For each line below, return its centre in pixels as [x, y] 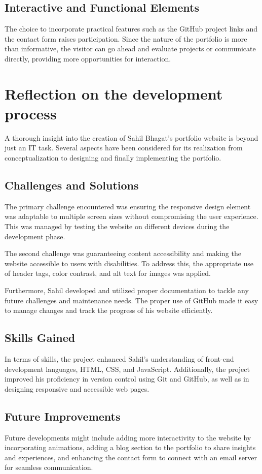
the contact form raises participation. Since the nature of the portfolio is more [126, 38]
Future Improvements [63, 416]
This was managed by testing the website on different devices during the [117, 226]
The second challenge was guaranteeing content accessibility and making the [123, 253]
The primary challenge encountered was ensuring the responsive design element [128, 206]
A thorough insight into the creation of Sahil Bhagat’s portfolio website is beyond [132, 137]
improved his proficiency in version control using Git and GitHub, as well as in [127, 379]
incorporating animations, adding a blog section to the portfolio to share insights [130, 447]
